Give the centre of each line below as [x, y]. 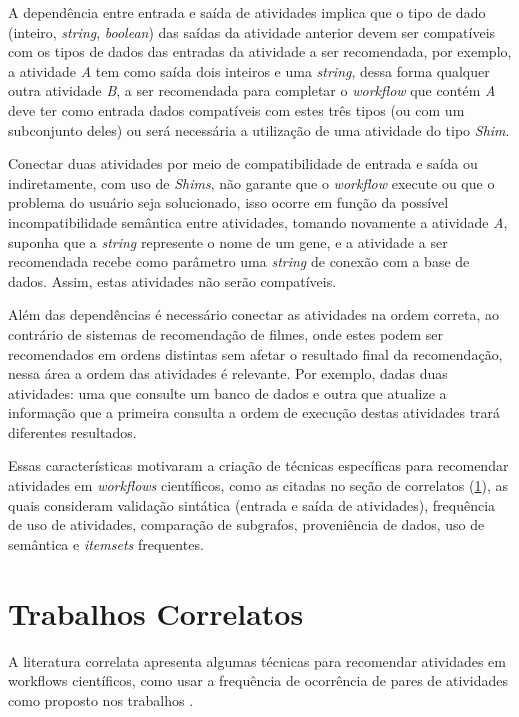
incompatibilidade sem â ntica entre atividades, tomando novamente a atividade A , [258, 221]
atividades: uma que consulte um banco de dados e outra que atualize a [227, 392]
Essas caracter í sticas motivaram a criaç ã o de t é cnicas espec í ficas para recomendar [258, 465]
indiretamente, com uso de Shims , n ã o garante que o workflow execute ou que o [251, 182]
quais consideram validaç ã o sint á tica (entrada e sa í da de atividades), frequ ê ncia [252, 504]
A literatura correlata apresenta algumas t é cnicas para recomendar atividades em [257, 660]
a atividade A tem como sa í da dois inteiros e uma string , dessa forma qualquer [249, 70]
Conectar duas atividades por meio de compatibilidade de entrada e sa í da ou [243, 163]
